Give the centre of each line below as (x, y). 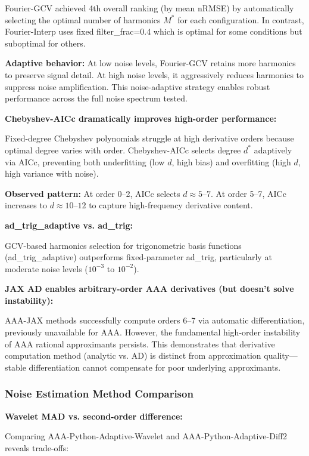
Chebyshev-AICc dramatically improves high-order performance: (141, 118)
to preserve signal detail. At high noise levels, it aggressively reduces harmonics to (154, 74)
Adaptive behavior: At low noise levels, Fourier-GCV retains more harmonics (150, 63)
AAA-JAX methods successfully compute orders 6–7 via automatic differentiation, (155, 320)
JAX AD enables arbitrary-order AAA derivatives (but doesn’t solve (149, 289)
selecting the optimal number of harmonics (83, 19)
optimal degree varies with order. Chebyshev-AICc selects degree (123, 150)
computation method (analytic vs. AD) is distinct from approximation (133, 355)
